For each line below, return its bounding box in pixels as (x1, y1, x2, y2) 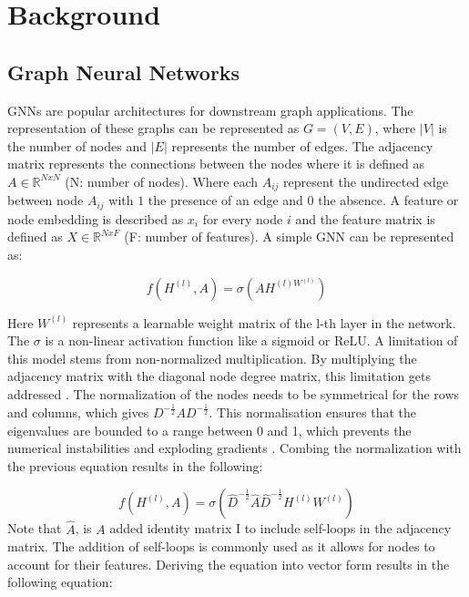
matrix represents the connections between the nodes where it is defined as (7, 154, 424, 173)
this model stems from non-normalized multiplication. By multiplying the (7, 348, 417, 367)
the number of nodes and (7, 136, 147, 155)
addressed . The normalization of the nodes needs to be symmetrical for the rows (7, 385, 460, 404)
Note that (7, 519, 62, 538)
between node (7, 190, 84, 210)
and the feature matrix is (295, 209, 435, 228)
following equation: (7, 572, 113, 592)
